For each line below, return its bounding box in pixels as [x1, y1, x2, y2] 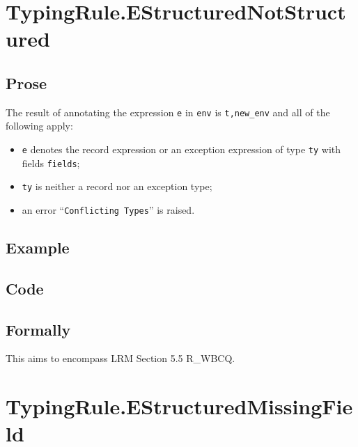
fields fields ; [22, 155, 80, 170]
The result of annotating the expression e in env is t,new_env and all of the [6, 104, 330, 119]
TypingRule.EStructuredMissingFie [6, 392, 353, 421]
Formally [6, 318, 71, 340]
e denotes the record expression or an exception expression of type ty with [22, 142, 341, 157]
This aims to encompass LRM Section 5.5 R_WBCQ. [6, 351, 235, 366]
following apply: [6, 118, 73, 133]
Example [6, 237, 70, 258]
